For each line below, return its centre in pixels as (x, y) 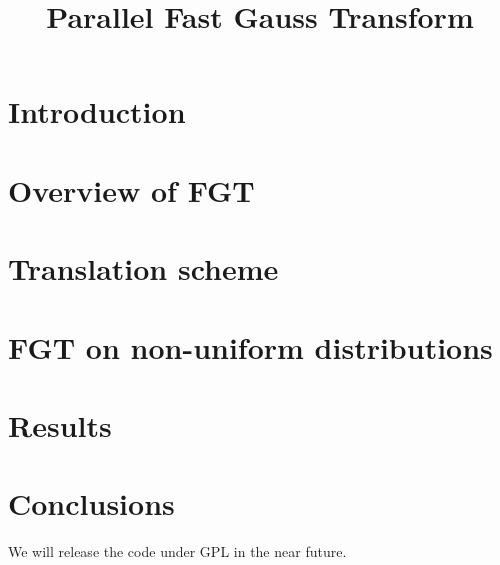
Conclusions (91, 503)
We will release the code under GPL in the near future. (177, 551)
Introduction (97, 111)
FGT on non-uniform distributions (250, 346)
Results (60, 424)
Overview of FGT (131, 189)
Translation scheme (143, 268)
